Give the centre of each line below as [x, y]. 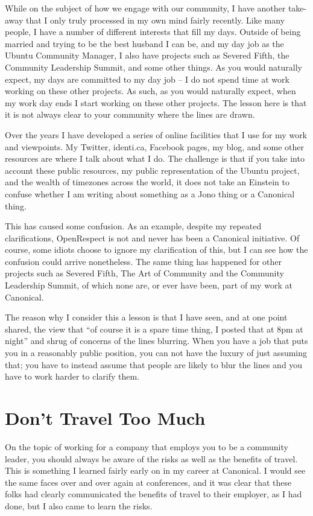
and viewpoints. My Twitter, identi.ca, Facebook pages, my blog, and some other [154, 146]
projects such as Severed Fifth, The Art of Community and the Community [144, 273]
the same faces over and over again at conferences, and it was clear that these [148, 482]
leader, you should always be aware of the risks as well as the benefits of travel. [151, 458]
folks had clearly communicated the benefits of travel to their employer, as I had [153, 494]
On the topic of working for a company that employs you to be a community [147, 446]
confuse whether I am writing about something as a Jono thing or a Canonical [150, 193]
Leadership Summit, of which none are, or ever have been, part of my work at [149, 285]
